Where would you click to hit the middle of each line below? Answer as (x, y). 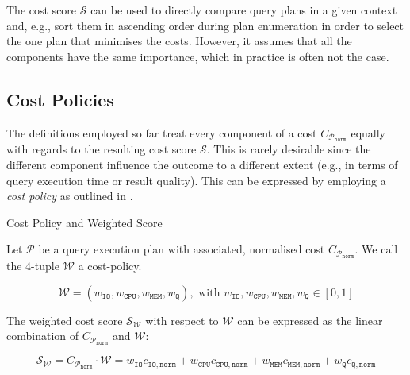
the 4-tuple (33, 266)
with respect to (182, 320)
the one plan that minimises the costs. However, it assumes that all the (179, 41)
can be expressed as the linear (310, 320)
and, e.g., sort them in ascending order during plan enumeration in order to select (205, 25)
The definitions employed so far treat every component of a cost (162, 132)
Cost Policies (60, 99)
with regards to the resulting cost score (102, 149)
